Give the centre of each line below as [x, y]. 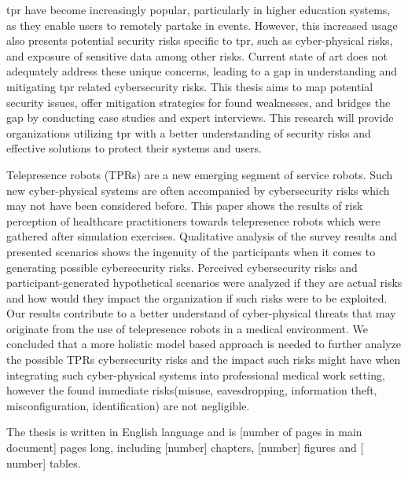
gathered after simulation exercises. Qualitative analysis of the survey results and [202, 236]
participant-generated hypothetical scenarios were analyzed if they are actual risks [204, 283]
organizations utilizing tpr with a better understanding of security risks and [189, 132]
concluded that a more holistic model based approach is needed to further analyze [204, 344]
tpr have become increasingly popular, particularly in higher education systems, [198, 9]
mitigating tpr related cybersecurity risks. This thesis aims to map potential [190, 86]
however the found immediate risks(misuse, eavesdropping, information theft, [192, 390]
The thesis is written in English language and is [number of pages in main [184, 432]
